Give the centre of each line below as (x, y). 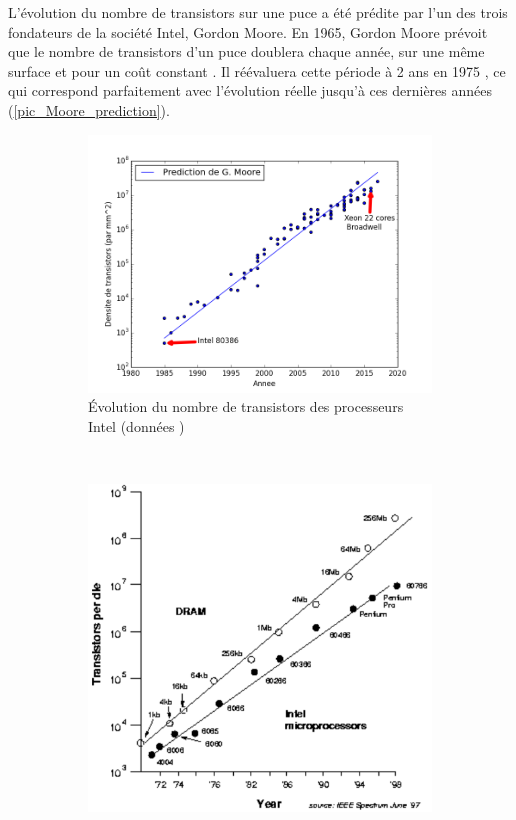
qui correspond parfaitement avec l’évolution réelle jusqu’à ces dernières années (250, 90)
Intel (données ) (136, 425)
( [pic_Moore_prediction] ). (89, 109)
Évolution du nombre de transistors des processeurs (246, 406)
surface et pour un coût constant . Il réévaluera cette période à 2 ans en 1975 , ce (257, 70)
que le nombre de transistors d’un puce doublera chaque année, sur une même (246, 51)
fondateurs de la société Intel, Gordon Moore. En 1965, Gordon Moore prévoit (248, 31)
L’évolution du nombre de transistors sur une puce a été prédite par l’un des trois (258, 12)
